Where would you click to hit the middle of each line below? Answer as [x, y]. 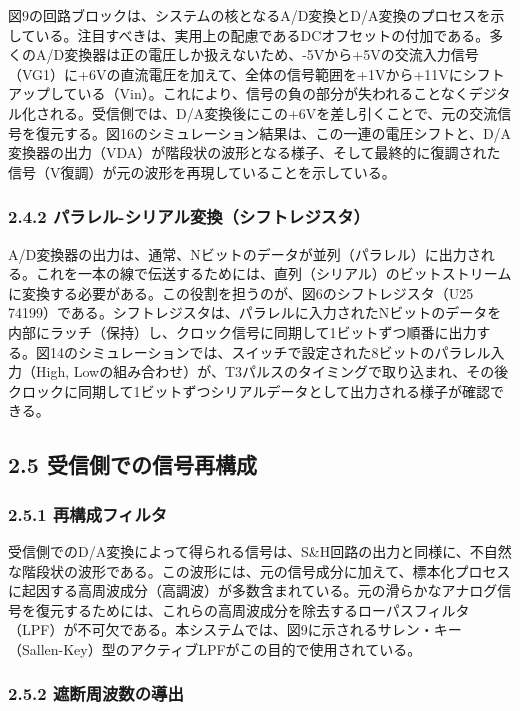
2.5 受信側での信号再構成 [132, 464]
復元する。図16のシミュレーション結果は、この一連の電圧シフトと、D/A [273, 132]
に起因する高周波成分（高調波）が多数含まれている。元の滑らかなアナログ [253, 590]
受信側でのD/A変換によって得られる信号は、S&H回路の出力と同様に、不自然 [260, 550]
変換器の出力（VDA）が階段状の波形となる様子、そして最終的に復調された [254, 152]
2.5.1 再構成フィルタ [88, 513]
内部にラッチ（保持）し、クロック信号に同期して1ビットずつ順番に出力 [242, 331]
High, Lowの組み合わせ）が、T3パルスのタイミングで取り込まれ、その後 [272, 371]
